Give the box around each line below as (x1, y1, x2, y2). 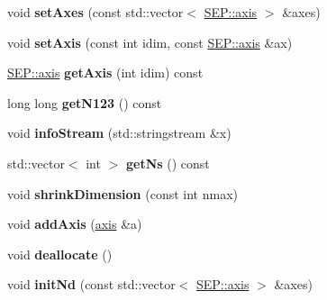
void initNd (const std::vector (7, 275, 176, 294)
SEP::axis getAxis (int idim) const (7, 63, 204, 82)
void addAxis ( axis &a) (7, 214, 142, 233)
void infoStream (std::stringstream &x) (7, 123, 232, 142)
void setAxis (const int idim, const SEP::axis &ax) (7, 32, 293, 51)
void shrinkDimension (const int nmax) (7, 184, 238, 203)
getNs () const (125, 153, 210, 172)
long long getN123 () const (7, 93, 162, 112)
